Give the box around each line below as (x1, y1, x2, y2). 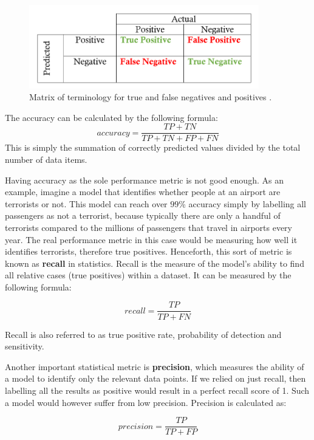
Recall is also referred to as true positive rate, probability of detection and (5, 328, 282, 340)
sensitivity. (5, 340, 44, 352)
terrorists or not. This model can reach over (5, 197, 168, 210)
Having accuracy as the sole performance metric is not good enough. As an (5, 173, 284, 186)
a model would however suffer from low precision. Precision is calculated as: (5, 396, 287, 408)
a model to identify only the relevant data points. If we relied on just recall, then (5, 372, 306, 385)
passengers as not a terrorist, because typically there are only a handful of (5, 209, 281, 222)
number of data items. (5, 153, 87, 165)
